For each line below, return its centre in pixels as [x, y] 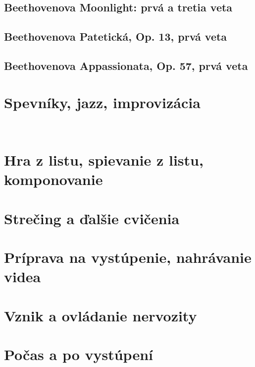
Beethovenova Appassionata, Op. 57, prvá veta [126, 65]
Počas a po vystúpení [78, 354]
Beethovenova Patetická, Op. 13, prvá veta [116, 36]
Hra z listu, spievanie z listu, [104, 160]
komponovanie [53, 179]
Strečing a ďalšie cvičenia [92, 218]
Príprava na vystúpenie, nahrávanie [128, 257]
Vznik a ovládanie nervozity [101, 315]
